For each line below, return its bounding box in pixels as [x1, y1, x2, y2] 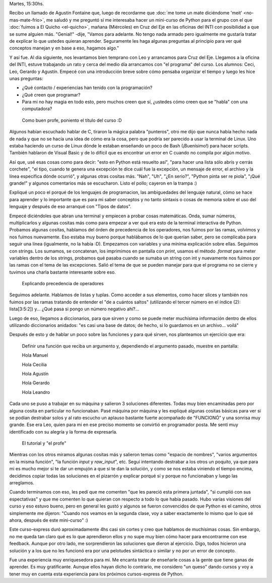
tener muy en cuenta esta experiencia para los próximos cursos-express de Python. [9, 571, 184, 577]
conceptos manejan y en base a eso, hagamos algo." [9, 45, 119, 51]
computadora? [22, 106, 52, 112]
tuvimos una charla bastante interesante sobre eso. [9, 269, 116, 275]
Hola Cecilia [22, 361, 47, 367]
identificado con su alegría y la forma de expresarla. [9, 429, 118, 435]
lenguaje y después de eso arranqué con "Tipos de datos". [9, 204, 132, 210]
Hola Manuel [22, 352, 48, 358]
